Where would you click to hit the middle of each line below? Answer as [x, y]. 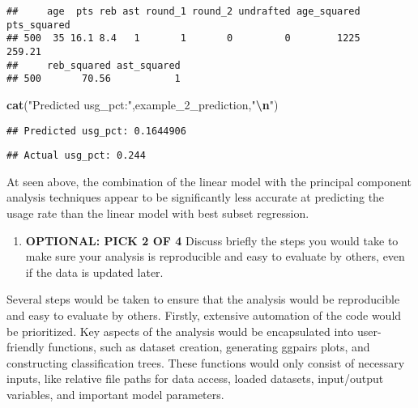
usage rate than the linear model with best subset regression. [158, 213]
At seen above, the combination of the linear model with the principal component [209, 181]
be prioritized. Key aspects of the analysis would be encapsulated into [180, 331]
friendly [26, 347]
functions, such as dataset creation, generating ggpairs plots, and [209, 347]
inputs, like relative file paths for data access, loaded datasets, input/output [195, 378]
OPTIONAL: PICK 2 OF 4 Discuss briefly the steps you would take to [212, 240]
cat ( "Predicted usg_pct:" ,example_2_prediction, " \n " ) [143, 104]
